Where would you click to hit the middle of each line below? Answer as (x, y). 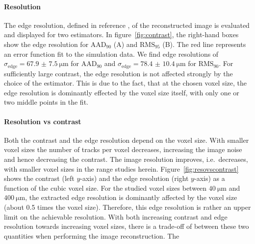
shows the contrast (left (39, 178)
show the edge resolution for (46, 44)
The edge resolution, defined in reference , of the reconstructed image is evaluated (127, 25)
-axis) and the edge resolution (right (134, 178)
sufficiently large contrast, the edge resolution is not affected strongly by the (118, 73)
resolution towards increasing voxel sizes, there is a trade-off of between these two (127, 226)
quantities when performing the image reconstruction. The (92, 235)
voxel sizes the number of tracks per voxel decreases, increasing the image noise (123, 149)
